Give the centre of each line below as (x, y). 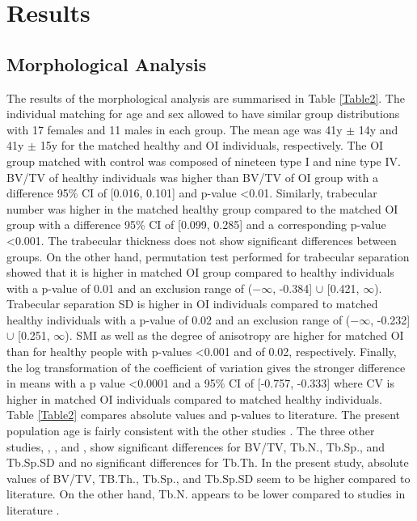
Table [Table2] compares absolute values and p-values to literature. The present (204, 415)
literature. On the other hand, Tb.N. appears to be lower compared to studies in (206, 494)
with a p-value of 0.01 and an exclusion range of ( (130, 288)
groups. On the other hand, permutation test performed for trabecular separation (208, 256)
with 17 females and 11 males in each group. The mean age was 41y (175, 129)
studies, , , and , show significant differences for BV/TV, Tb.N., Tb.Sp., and (196, 446)
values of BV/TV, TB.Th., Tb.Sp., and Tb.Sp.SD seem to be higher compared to (208, 478)
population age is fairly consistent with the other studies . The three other (191, 431)
